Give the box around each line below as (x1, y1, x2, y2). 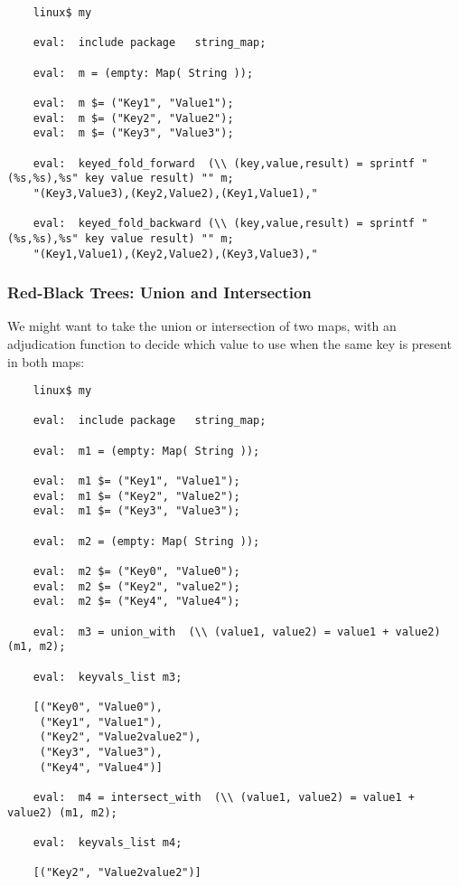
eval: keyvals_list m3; (33, 670, 183, 683)
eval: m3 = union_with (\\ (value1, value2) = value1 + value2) (33, 625, 441, 638)
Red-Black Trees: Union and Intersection (7, 281, 312, 304)
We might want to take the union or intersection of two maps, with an (7, 316, 397, 335)
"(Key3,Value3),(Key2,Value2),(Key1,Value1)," (33, 186, 318, 200)
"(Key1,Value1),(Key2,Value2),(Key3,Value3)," (33, 247, 318, 260)
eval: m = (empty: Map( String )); (33, 66, 254, 80)
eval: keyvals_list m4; (33, 835, 183, 849)
